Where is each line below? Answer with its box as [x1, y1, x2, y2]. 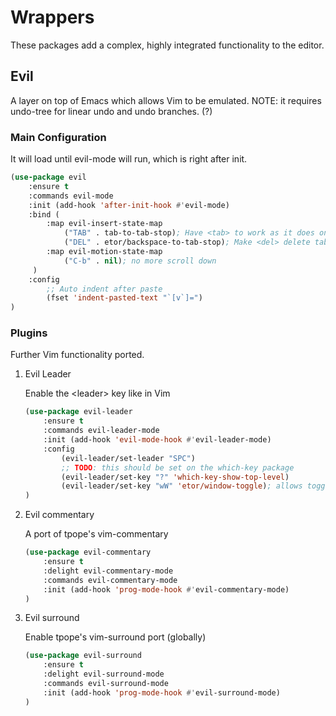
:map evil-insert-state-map [46, 219, 163, 229]
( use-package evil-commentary [24, 547, 152, 558]
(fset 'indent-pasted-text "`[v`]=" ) [46, 293, 203, 303]
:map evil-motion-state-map [46, 247, 163, 257]
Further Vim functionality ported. [10, 349, 145, 361]
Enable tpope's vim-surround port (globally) [24, 631, 207, 643]
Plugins [10, 326, 48, 340]
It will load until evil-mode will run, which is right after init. [10, 153, 248, 165]
